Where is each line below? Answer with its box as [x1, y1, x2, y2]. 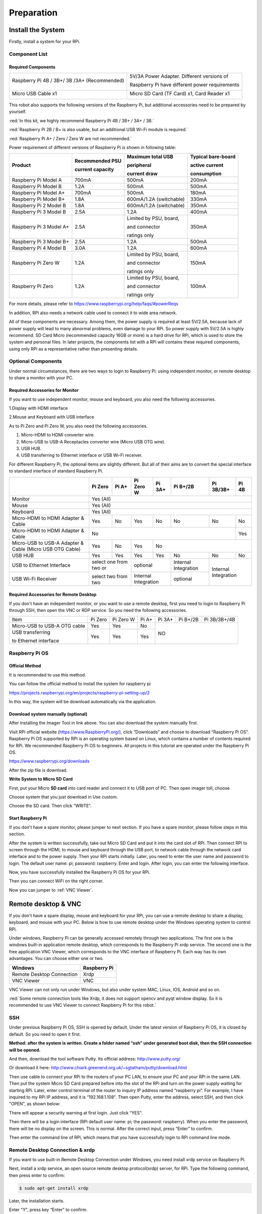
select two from [91, 573, 128, 580]
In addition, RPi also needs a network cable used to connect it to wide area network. [9, 310, 177, 316]
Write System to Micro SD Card [9, 776, 73, 782]
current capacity [74, 166, 114, 173]
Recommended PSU [74, 158, 122, 165]
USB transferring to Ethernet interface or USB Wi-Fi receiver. [21, 452, 143, 458]
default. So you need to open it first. [9, 1031, 81, 1037]
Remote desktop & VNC [9, 900, 82, 908]
